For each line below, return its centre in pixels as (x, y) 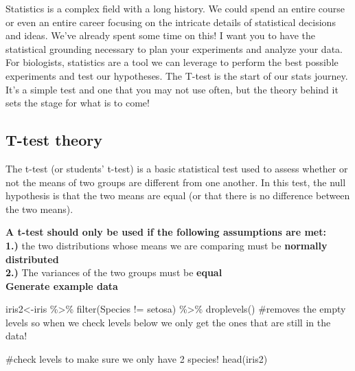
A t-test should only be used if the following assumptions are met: (166, 232)
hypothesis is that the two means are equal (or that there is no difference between (178, 195)
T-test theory (54, 140)
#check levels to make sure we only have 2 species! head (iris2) (137, 359)
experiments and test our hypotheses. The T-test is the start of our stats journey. (177, 75)
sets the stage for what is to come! (78, 103)
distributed (32, 259)
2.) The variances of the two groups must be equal (114, 272)
